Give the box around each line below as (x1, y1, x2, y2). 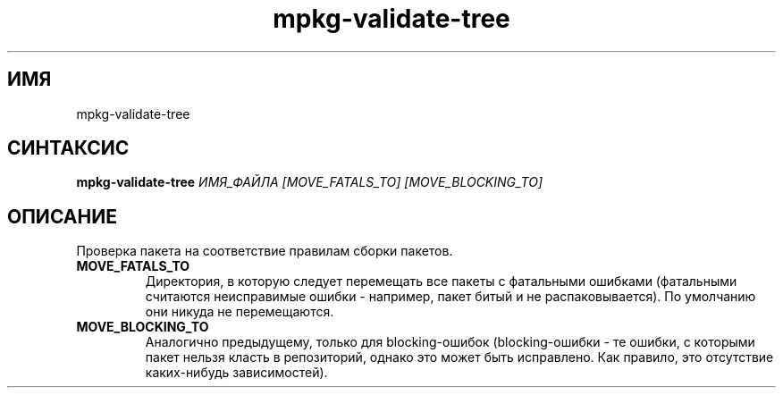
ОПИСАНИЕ (7, 205, 117, 228)
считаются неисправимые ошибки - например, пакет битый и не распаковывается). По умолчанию (145, 289, 756, 305)
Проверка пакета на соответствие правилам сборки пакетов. (76, 243, 453, 259)
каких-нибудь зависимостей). (145, 365, 328, 381)
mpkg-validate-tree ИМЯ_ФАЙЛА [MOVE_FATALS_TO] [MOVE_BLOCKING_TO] (76, 174, 543, 190)
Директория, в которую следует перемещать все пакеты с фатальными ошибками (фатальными (145, 273, 737, 290)
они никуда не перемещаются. (145, 304, 334, 320)
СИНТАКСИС (7, 137, 130, 160)
